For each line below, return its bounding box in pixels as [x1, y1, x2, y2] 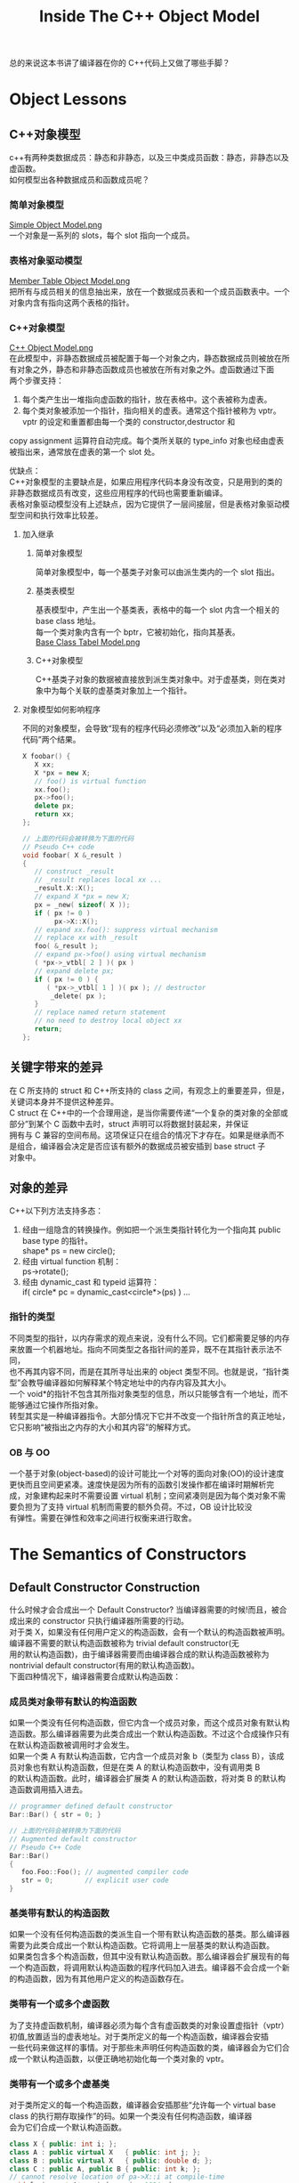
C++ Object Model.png [9, 343, 93, 353]
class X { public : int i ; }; [9, 2139, 117, 2148]
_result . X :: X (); [34, 884, 95, 893]
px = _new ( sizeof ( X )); [34, 900, 131, 909]
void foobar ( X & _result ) [21, 850, 123, 860]
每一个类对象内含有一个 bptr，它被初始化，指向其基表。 [35, 627, 240, 637]
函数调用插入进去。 [16, 1784, 87, 1795]
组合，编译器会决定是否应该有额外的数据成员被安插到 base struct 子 [16, 1140, 266, 1151]
